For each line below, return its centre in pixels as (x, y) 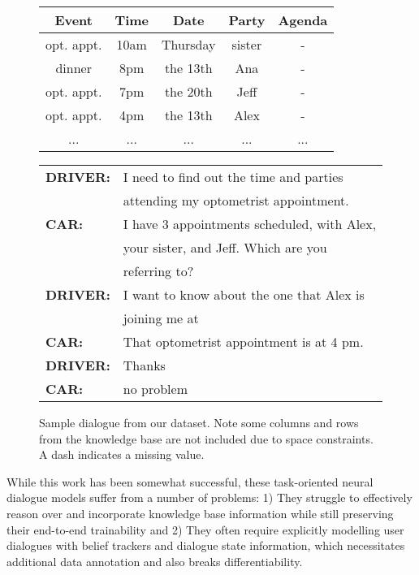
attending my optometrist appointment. (236, 200)
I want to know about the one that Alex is (244, 294)
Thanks (144, 365)
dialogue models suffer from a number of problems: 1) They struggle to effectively (209, 497)
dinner (73, 68)
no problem (155, 389)
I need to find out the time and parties (233, 177)
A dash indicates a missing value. (122, 454)
